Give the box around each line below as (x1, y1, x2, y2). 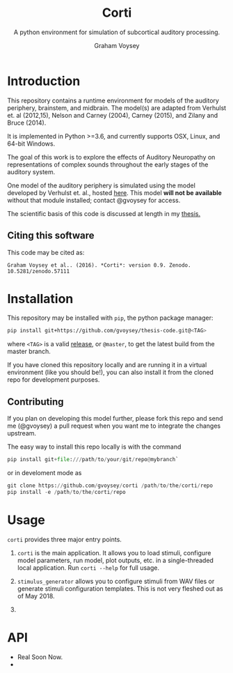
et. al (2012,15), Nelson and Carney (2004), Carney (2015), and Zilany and (7, 111, 218, 119)
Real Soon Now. (17, 653, 63, 661)
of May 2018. (17, 591, 55, 600)
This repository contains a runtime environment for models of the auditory (7, 96, 219, 105)
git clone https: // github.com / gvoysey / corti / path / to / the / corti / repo (7, 482, 214, 489)
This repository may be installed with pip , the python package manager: (7, 314, 214, 322)
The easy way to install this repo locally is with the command (7, 442, 182, 451)
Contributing (7, 396, 64, 408)
